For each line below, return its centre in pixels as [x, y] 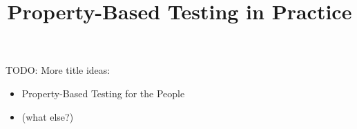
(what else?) [48, 116]
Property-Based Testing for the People [103, 93]
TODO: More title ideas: [58, 70]
